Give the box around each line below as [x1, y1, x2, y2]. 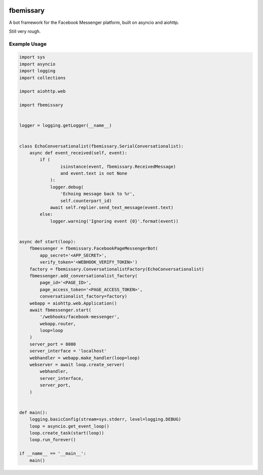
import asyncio [19, 61, 56, 67]
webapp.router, [39, 321, 76, 327]
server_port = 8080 [29, 341, 76, 347]
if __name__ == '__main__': [19, 451, 86, 456]
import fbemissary [19, 103, 63, 108]
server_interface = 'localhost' [29, 348, 107, 354]
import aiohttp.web [19, 88, 66, 94]
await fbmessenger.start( [29, 307, 92, 312]
